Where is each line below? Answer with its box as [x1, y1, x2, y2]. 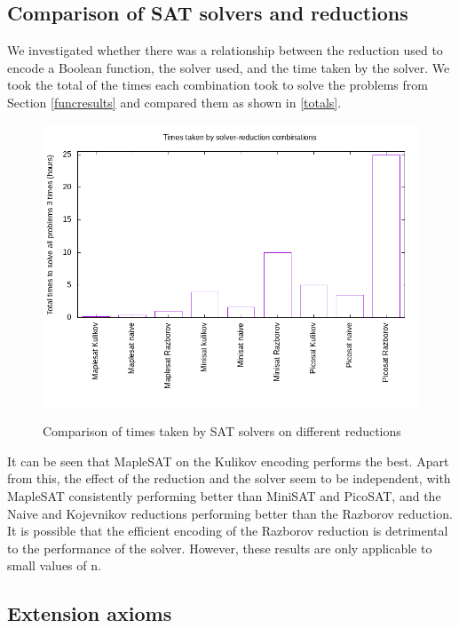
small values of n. [7, 556, 101, 575]
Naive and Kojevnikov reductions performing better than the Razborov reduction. [7, 504, 453, 522]
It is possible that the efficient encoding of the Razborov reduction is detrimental [7, 521, 448, 540]
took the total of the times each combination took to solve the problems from [7, 76, 428, 94]
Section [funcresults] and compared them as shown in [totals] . [7, 92, 342, 111]
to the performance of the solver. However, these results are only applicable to [7, 538, 432, 557]
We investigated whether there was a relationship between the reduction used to [7, 41, 443, 60]
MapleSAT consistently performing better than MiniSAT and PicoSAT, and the [7, 486, 441, 505]
